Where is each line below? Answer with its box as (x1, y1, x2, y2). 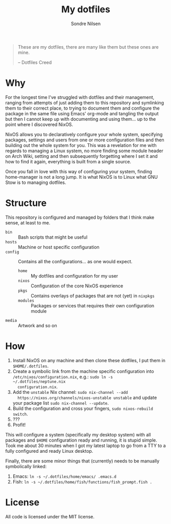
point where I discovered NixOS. (5, 121, 74, 128)
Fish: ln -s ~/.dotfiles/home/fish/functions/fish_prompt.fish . (12, 478, 152, 485)
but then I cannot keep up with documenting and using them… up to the (5, 116, 156, 122)
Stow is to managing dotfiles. (5, 179, 66, 185)
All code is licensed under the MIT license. (5, 513, 95, 519)
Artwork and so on (18, 322, 57, 328)
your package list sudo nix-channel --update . (12, 400, 109, 406)
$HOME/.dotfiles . (12, 363, 49, 369)
